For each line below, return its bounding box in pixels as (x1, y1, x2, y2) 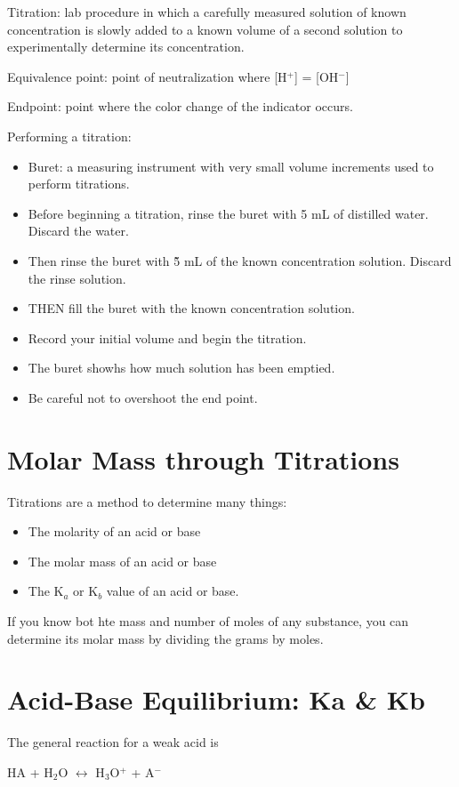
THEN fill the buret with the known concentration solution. (28, 299, 355, 317)
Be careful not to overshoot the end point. (28, 388, 258, 406)
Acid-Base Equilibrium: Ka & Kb (7, 681, 425, 718)
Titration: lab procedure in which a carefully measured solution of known (7, 3, 407, 20)
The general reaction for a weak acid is (7, 733, 219, 751)
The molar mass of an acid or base (28, 551, 217, 570)
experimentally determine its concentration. (7, 37, 245, 56)
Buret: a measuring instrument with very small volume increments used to (28, 157, 434, 175)
